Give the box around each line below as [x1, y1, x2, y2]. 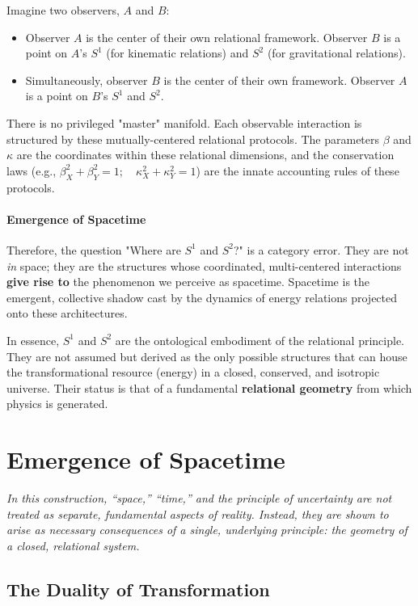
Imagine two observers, [6, 2, 120, 18]
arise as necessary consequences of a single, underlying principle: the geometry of [6, 521, 407, 538]
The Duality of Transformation [6, 576, 270, 601]
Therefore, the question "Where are [6, 241, 181, 258]
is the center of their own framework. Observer [163, 71, 395, 88]
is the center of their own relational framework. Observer [86, 28, 368, 45]
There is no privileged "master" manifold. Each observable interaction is [6, 114, 362, 131]
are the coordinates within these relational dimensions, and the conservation [16, 146, 395, 163]
